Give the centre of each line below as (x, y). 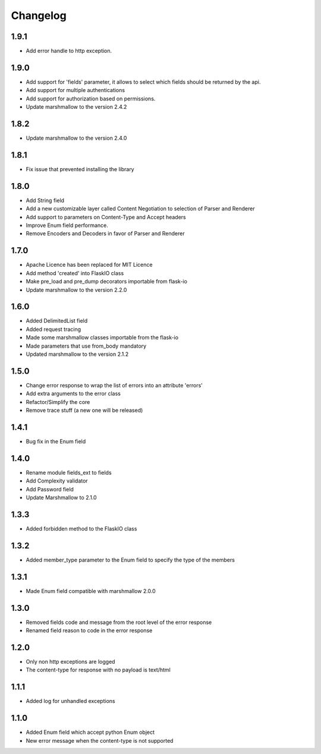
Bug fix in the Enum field (56, 441)
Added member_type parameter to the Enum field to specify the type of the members (130, 560)
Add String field (45, 200)
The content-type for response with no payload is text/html (98, 670)
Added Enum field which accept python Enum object (90, 732)
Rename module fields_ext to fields (69, 472)
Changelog (39, 15)
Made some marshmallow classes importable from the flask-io (102, 337)
